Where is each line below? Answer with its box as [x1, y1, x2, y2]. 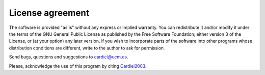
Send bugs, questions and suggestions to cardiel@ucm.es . [9, 54, 129, 60]
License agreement [9, 7, 89, 18]
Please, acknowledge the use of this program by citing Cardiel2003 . [9, 63, 147, 69]
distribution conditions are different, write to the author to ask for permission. [9, 45, 165, 51]
